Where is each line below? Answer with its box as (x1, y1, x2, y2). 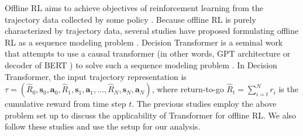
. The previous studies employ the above (132, 97, 277, 110)
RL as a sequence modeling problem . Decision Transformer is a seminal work (5, 36, 283, 48)
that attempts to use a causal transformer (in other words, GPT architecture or (5, 47, 291, 60)
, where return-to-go (151, 83, 224, 95)
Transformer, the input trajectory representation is (5, 70, 187, 82)
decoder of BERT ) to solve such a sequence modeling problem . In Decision (5, 58, 277, 71)
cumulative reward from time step (5, 97, 126, 110)
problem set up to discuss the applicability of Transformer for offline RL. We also (5, 109, 297, 121)
